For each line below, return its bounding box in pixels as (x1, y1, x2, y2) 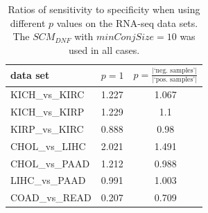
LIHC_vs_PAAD (10, 173, 86, 187)
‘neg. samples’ (153, 67, 196, 75)
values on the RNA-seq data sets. (56, 15, 198, 30)
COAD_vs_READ (10, 190, 92, 205)
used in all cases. (68, 42, 140, 57)
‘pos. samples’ (154, 75, 196, 83)
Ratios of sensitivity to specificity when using (8, 2, 200, 16)
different (10, 15, 46, 30)
